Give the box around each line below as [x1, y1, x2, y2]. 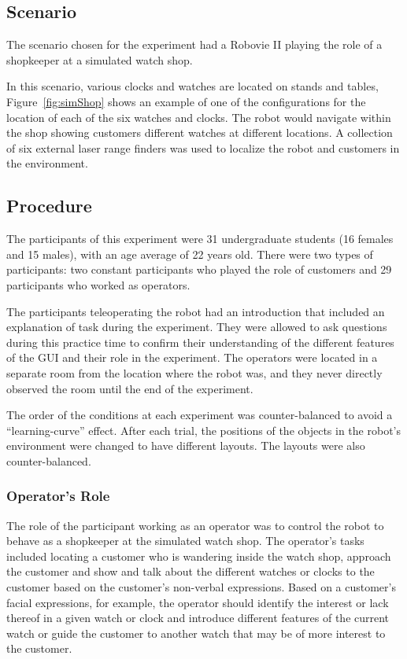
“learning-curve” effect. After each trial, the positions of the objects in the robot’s [6, 422, 401, 438]
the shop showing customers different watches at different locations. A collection [6, 124, 393, 141]
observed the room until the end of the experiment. [6, 380, 253, 396]
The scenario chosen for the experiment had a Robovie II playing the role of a [6, 36, 383, 53]
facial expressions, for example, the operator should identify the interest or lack [6, 594, 389, 610]
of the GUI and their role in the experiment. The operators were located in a [6, 349, 378, 366]
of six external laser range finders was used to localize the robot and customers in [6, 139, 400, 156]
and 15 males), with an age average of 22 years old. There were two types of [6, 245, 373, 262]
